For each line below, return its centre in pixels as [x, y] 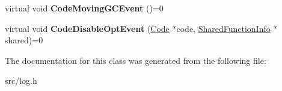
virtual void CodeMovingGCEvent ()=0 [84, 8]
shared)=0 [24, 40]
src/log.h [21, 80]
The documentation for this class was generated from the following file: [136, 60]
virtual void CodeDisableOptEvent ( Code [87, 28]
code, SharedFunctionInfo [223, 28]
